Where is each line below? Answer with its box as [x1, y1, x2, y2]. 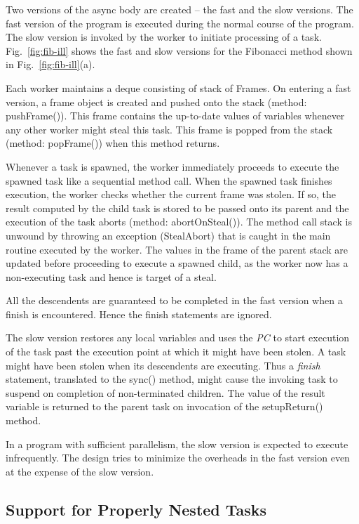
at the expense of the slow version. [6, 464, 154, 478]
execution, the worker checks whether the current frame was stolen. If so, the [6, 187, 337, 202]
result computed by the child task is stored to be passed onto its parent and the [6, 200, 349, 215]
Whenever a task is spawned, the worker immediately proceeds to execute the [6, 159, 339, 173]
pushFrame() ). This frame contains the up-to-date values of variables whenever [6, 108, 345, 123]
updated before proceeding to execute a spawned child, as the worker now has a [6, 256, 348, 270]
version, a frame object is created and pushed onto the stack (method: [6, 94, 307, 109]
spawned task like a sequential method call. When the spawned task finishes [6, 173, 332, 188]
